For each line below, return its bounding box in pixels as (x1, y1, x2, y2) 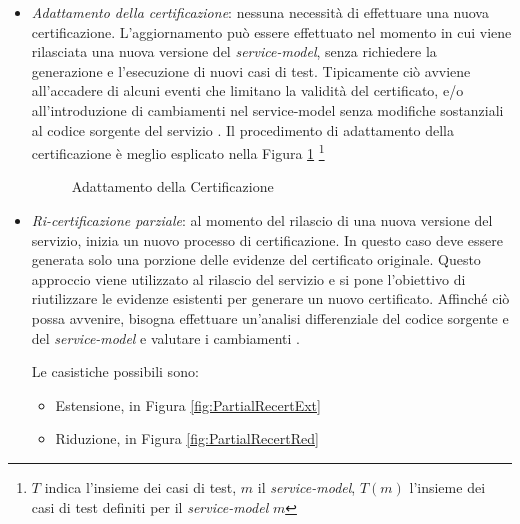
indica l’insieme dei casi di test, (44, 476, 237, 497)
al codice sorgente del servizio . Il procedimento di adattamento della (31, 119, 454, 140)
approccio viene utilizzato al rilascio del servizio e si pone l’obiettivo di (31, 268, 466, 289)
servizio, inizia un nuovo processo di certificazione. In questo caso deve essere (31, 229, 503, 250)
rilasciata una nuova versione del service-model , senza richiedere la (31, 41, 437, 62)
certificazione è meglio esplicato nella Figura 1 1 (31, 140, 325, 163)
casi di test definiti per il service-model (31, 496, 269, 517)
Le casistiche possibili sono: (31, 361, 199, 382)
